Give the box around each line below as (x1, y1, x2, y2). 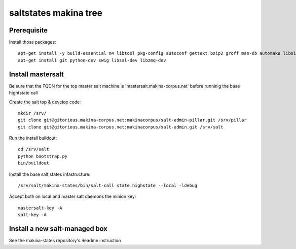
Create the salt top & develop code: (9, 99, 81, 105)
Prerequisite (9, 26, 48, 34)
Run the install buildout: (9, 135, 57, 141)
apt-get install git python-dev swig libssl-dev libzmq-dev (18, 57, 166, 63)
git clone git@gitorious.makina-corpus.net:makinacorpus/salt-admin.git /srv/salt (18, 124, 223, 130)
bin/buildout (18, 160, 49, 166)
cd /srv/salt (18, 147, 49, 152)
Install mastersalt (9, 70, 64, 78)
